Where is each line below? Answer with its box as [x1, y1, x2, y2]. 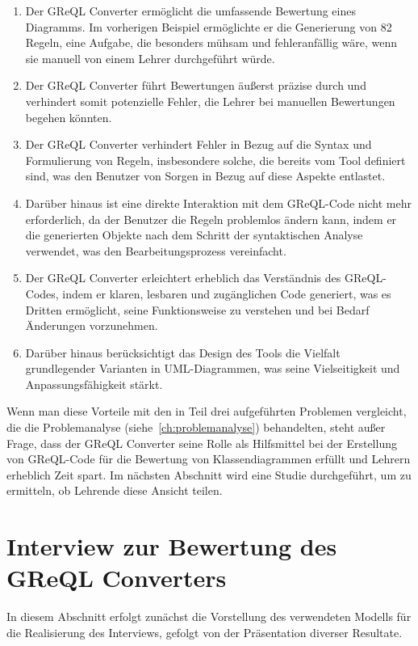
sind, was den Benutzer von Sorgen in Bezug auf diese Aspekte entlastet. [25, 167, 386, 184]
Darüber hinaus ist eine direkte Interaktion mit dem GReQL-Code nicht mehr [25, 194, 412, 211]
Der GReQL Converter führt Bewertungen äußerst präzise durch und [25, 77, 366, 94]
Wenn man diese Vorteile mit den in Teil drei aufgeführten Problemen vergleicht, [6, 403, 407, 420]
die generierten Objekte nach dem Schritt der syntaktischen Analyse [25, 226, 363, 243]
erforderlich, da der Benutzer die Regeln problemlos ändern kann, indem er [25, 210, 397, 227]
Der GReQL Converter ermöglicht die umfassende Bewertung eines [25, 2, 356, 19]
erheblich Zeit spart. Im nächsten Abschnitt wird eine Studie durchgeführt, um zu [6, 466, 412, 483]
